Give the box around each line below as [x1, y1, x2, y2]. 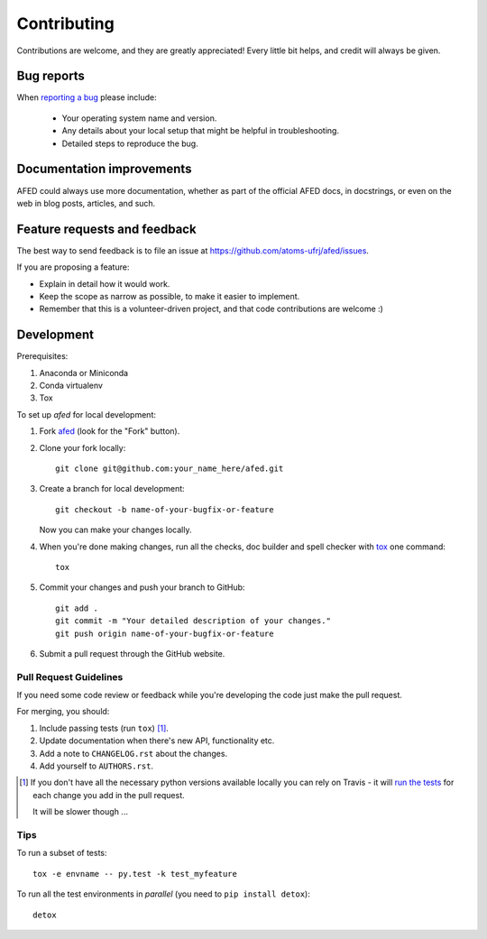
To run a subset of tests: [16, 848, 107, 859]
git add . [55, 603, 98, 613]
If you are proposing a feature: [16, 262, 130, 272]
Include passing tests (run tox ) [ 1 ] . [39, 723, 169, 733]
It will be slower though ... [32, 806, 128, 817]
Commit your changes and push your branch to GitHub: [39, 582, 245, 593]
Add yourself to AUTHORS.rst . [39, 760, 153, 771]
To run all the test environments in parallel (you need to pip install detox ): [16, 888, 310, 899]
